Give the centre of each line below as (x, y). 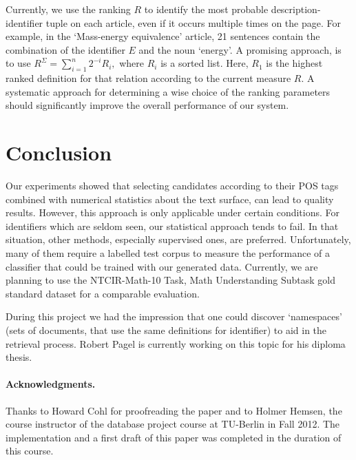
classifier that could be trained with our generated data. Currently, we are (162, 266)
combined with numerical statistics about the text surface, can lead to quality (170, 199)
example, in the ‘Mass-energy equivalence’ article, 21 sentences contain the (163, 36)
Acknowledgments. (51, 384)
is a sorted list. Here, (205, 63)
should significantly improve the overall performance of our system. (147, 105)
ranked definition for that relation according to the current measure (148, 78)
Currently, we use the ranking (68, 9)
